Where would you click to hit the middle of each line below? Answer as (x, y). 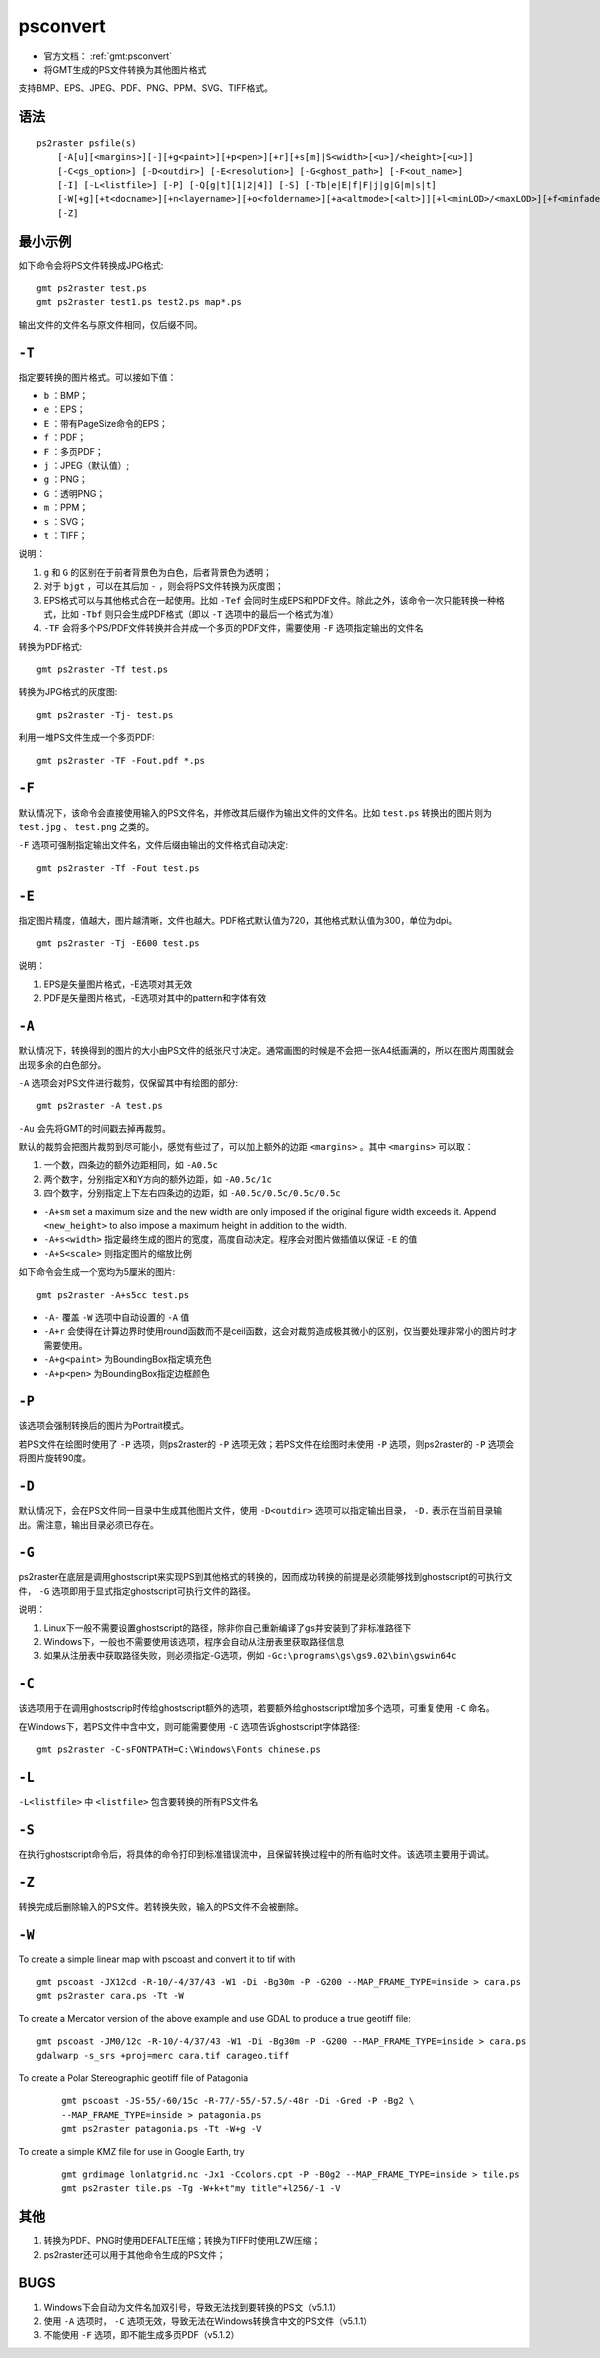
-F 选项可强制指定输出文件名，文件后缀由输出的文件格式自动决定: (153, 845)
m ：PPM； (66, 507)
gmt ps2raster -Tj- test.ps (105, 714)
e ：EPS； (64, 409)
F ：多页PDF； (73, 451)
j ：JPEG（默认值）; (86, 466)
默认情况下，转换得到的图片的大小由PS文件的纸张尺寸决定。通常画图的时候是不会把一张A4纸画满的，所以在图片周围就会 (266, 1051)
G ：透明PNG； (74, 493)
